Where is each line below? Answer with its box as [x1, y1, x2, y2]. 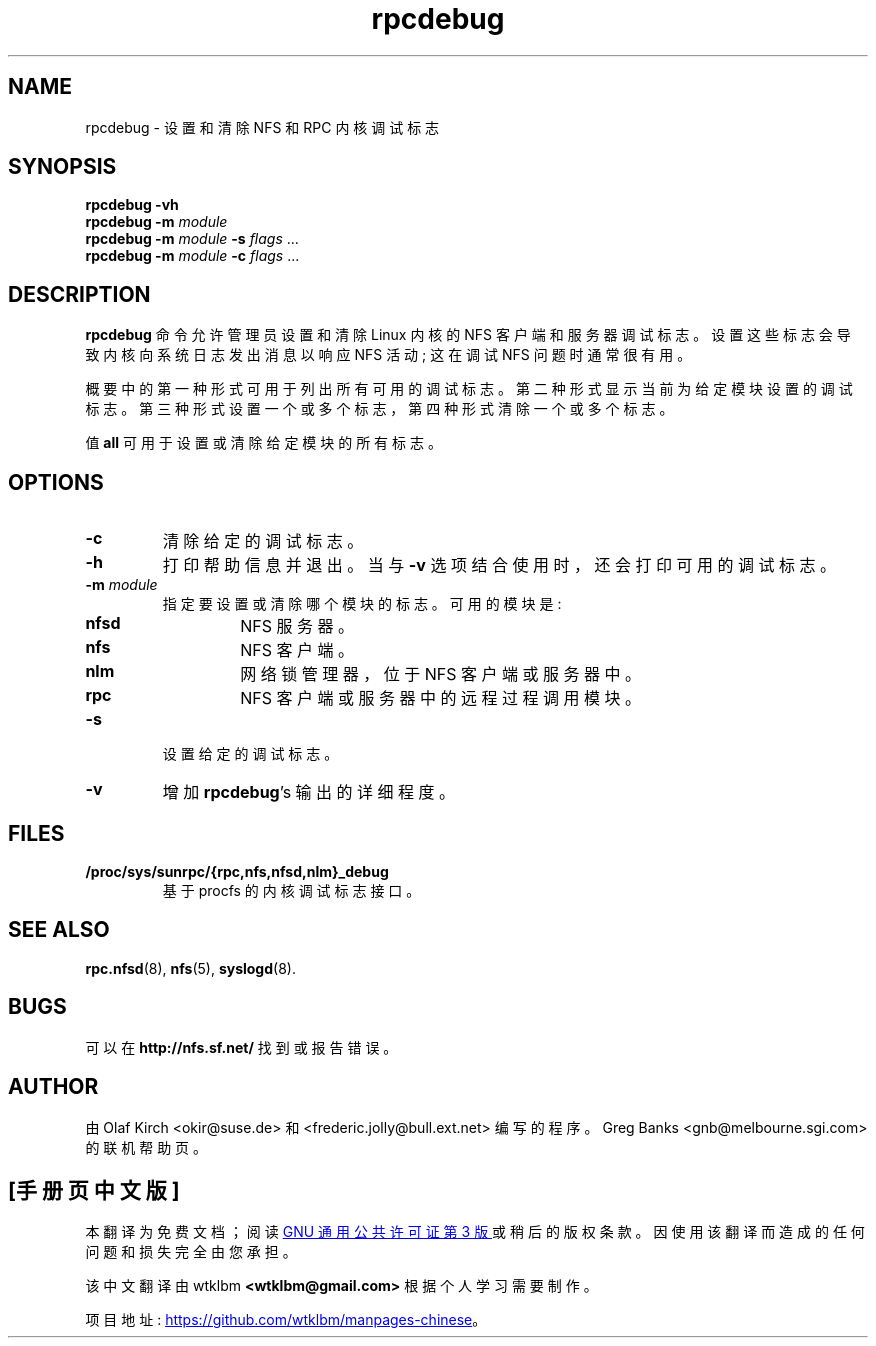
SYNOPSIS [8, 154, 117, 180]
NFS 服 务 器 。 [240, 616, 354, 637]
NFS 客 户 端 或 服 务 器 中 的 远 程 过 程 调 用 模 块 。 [240, 688, 641, 709]
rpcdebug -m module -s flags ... [85, 230, 299, 248]
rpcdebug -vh [85, 196, 179, 214]
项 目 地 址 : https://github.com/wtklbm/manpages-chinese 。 [85, 1311, 487, 1329]
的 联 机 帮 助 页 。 [85, 1138, 208, 1156]
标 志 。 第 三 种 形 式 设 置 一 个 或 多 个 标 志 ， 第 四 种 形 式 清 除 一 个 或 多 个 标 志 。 [85, 400, 674, 418]
